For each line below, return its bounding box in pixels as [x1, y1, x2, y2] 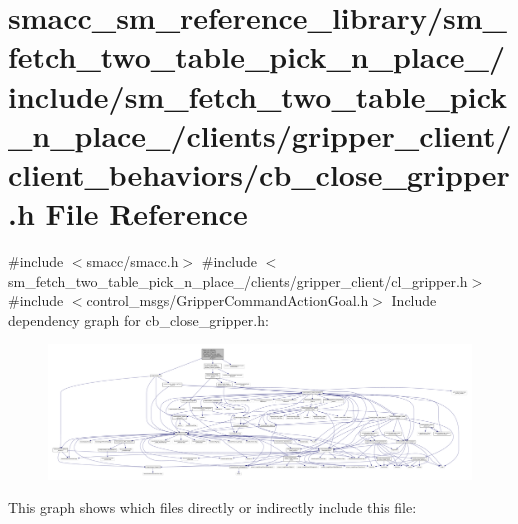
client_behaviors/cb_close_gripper [8, 153, 510, 194]
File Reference [45, 193, 248, 234]
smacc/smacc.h [86, 251, 179, 272]
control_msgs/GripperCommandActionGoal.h [86, 290, 369, 311]
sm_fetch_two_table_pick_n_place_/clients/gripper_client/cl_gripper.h [8, 270, 468, 291]
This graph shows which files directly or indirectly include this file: [8, 497, 417, 518]
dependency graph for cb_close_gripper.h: [8, 309, 269, 330]
